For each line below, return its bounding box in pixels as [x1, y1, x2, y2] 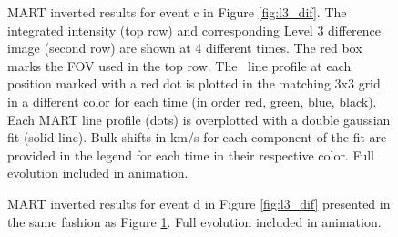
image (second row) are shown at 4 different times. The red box [7, 38, 362, 57]
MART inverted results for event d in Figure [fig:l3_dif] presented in [7, 193, 391, 212]
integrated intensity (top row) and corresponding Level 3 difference [7, 20, 382, 39]
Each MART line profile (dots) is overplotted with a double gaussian [7, 109, 391, 129]
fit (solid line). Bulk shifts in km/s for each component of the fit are [7, 128, 387, 147]
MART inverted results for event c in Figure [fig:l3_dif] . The [7, 3, 347, 21]
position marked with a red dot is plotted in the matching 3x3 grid [7, 74, 381, 93]
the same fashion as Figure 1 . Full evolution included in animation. [7, 211, 382, 231]
